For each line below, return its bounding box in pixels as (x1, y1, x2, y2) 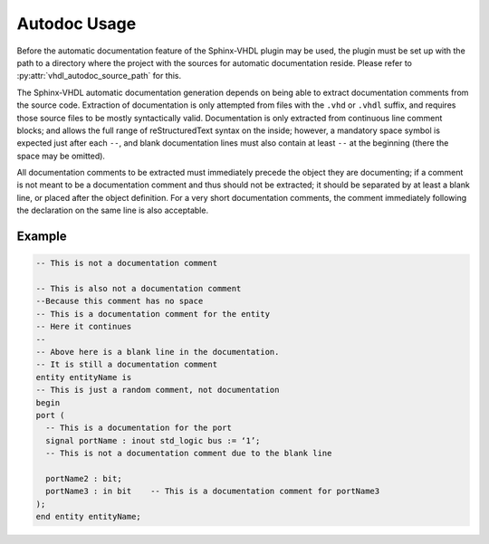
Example (16, 229, 67, 244)
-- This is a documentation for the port (45, 423, 233, 434)
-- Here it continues (35, 321, 132, 332)
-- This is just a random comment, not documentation (35, 385, 280, 396)
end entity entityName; (35, 511, 142, 522)
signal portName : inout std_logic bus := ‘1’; (45, 435, 261, 445)
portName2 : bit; (45, 473, 122, 483)
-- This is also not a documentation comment (35, 283, 242, 294)
